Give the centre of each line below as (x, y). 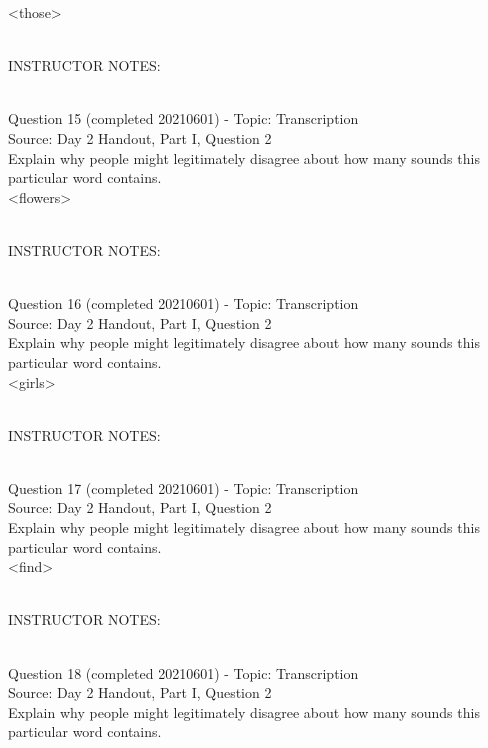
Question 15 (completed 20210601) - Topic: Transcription (183, 118)
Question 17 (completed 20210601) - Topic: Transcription (183, 487)
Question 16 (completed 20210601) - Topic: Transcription (183, 303)
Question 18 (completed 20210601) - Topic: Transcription (183, 672)
